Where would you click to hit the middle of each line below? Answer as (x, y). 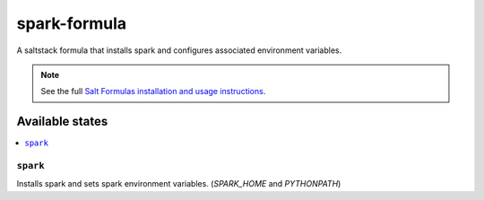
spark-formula (72, 23)
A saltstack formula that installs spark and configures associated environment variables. (179, 50)
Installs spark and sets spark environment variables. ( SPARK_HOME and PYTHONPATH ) (179, 184)
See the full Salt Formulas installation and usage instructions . (153, 91)
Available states (62, 122)
